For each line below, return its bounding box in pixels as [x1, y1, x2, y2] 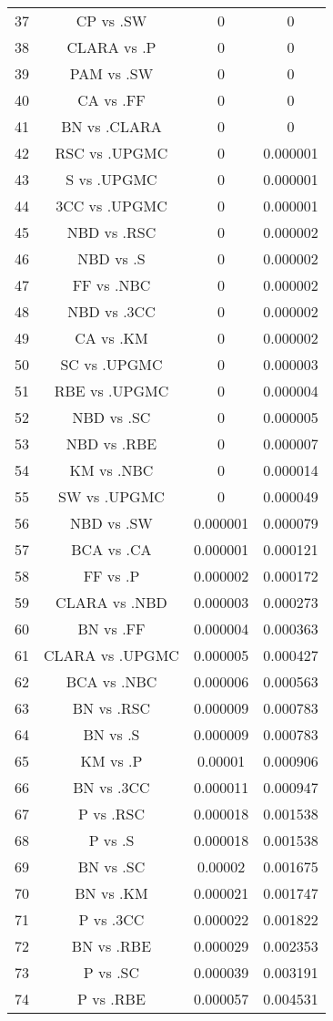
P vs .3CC [78, 909, 145, 930]
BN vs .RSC [72, 697, 151, 718]
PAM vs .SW [69, 63, 154, 84]
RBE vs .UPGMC [54, 380, 169, 401]
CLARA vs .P [66, 36, 156, 57]
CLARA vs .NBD [55, 592, 167, 613]
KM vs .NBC [69, 459, 154, 480]
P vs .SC [83, 962, 140, 983]
